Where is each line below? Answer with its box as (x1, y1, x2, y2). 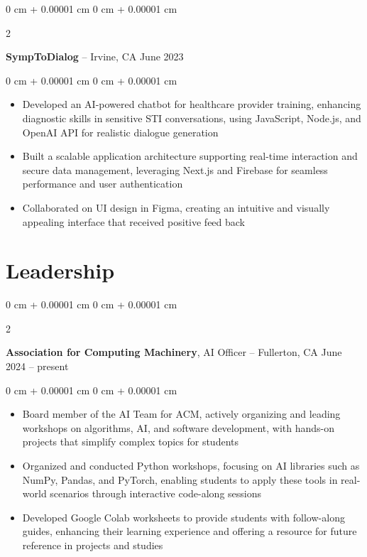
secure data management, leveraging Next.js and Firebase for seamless (22, 162, 328, 177)
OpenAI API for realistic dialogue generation (22, 124, 219, 139)
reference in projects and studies (22, 537, 163, 552)
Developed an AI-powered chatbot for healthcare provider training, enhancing (22, 97, 361, 112)
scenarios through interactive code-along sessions (50, 486, 262, 501)
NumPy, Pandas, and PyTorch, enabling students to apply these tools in (22, 472, 338, 487)
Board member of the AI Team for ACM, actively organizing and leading (22, 406, 341, 421)
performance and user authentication (22, 176, 183, 191)
